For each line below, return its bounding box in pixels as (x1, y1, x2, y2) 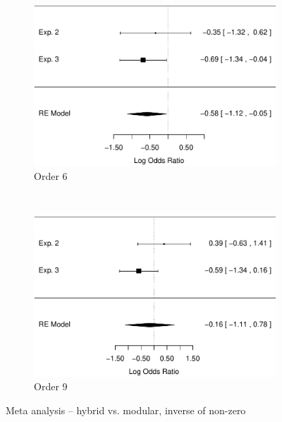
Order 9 (34, 379, 68, 394)
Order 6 (34, 168, 68, 183)
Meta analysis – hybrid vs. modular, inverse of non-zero (6, 402, 246, 417)
